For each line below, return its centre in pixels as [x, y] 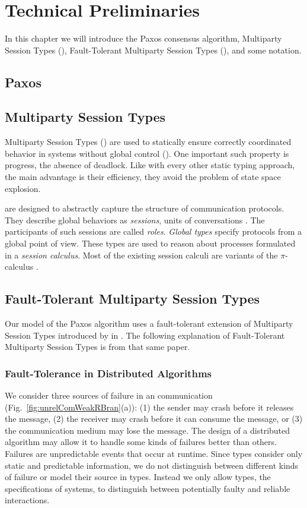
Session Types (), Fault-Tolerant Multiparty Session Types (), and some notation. [153, 50]
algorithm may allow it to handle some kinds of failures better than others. [141, 442]
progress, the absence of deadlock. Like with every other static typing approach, [150, 165]
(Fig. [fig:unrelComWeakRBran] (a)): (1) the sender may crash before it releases [149, 407]
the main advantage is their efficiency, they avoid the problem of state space [143, 177]
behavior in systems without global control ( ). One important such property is [147, 153]
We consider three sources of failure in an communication [109, 395]
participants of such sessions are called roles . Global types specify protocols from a [153, 231]
